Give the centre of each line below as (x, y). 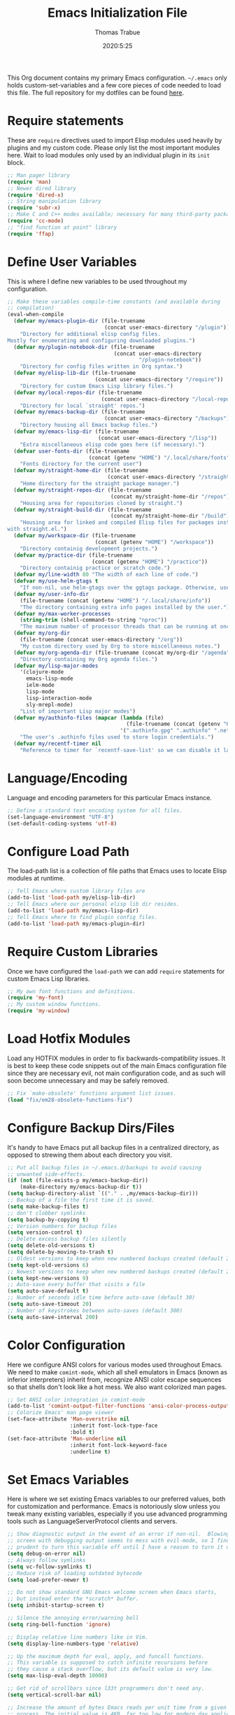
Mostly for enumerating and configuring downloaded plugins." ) (101, 341)
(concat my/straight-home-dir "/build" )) (172, 516)
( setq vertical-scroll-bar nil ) (54, 1695)
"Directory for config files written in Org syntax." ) (101, 367)
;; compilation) (31, 308)
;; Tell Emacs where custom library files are (76, 891)
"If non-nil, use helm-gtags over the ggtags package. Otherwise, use (125, 588)
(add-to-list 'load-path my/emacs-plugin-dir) (76, 924)
